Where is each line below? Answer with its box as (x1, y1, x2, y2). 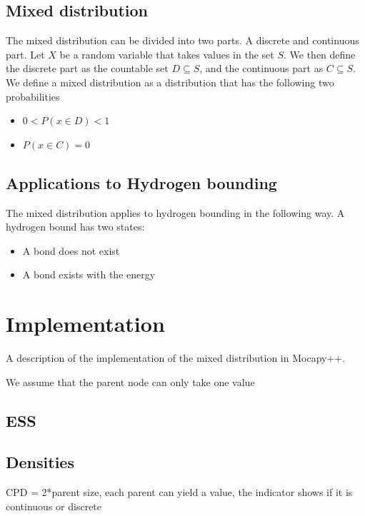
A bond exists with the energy (22, 267, 156, 282)
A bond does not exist (22, 243, 120, 258)
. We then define (284, 46, 356, 61)
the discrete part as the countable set (6, 61, 169, 76)
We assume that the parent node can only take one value (6, 374, 255, 389)
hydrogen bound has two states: (6, 219, 145, 234)
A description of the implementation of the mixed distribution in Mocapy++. (6, 350, 346, 365)
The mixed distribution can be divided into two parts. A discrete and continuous (6, 33, 359, 48)
